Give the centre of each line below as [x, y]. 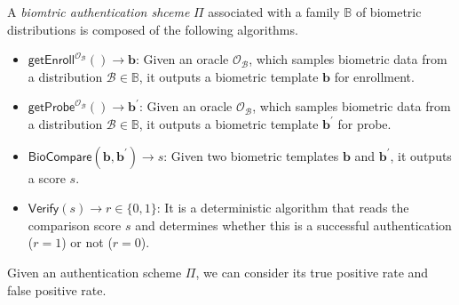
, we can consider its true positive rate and [312, 272]
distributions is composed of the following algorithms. [153, 29]
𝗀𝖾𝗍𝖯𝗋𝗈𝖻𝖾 [51, 108]
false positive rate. [57, 289]
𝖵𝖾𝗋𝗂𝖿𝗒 [44, 209]
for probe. [364, 123]
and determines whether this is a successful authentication [293, 225]
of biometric [388, 12]
